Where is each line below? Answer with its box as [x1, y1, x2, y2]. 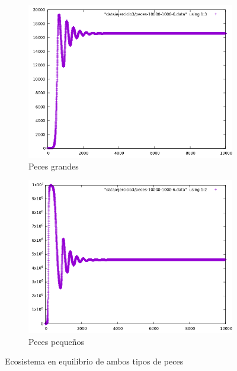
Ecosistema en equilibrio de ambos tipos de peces [5, 355, 184, 367]
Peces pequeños [28, 335, 85, 347]
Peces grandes [28, 159, 79, 172]
